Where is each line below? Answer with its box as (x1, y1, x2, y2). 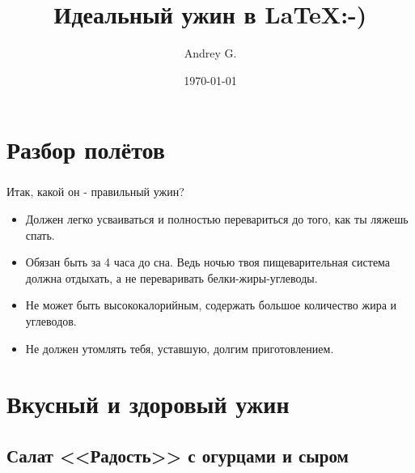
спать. (25, 226, 55, 243)
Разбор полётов (6, 133, 165, 166)
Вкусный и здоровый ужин (6, 387, 290, 420)
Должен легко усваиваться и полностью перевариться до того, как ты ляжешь (25, 211, 409, 228)
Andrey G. (184, 45, 237, 62)
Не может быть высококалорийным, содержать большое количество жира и (25, 296, 397, 313)
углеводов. (25, 312, 77, 329)
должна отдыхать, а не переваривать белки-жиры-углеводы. (25, 269, 318, 286)
